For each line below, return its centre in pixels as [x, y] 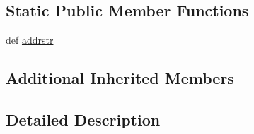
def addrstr [30, 40]
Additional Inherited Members [120, 78]
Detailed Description [83, 119]
